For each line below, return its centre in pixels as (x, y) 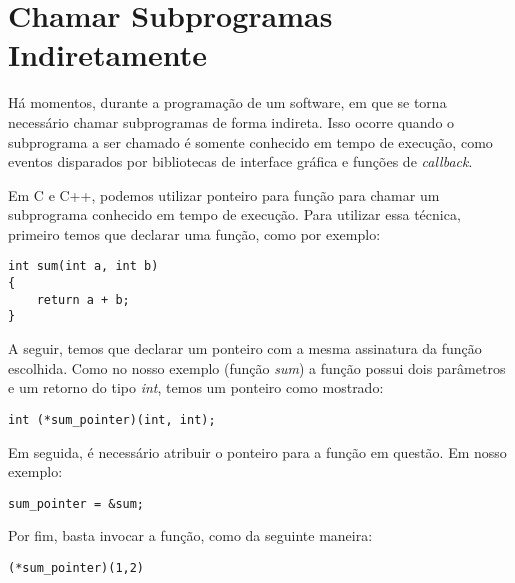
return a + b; (83, 299)
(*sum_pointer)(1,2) (76, 567)
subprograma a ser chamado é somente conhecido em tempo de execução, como (250, 141)
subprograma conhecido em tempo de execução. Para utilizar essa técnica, (234, 214)
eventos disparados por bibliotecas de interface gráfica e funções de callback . (240, 161)
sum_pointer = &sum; (76, 503)
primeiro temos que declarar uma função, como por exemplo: (194, 233)
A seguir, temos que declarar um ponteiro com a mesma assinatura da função (245, 348)
